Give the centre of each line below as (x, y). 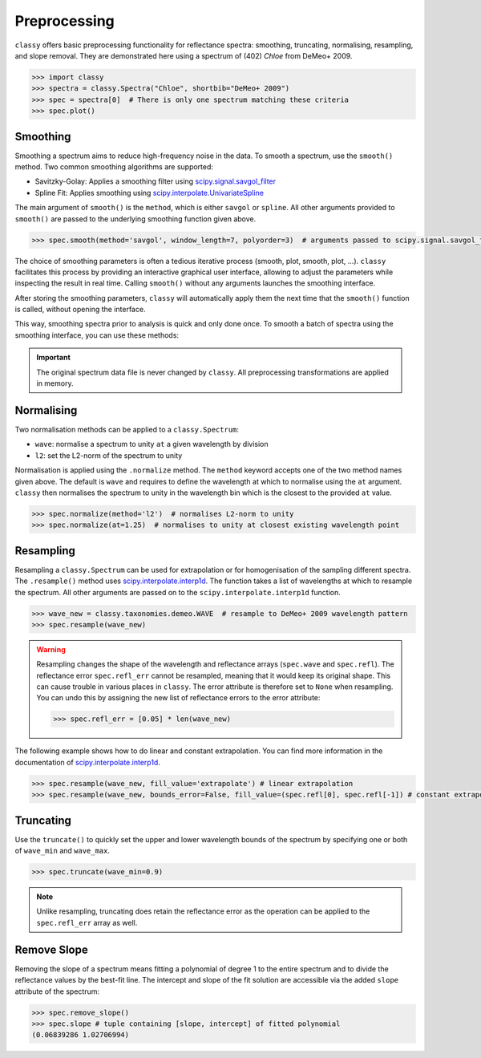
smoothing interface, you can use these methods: (97, 335)
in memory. (55, 383)
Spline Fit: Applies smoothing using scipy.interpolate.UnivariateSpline (150, 193)
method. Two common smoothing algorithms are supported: (114, 166)
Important (54, 358)
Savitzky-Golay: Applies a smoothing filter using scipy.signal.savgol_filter (156, 181)
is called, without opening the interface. (80, 310)
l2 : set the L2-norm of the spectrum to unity (109, 455)
